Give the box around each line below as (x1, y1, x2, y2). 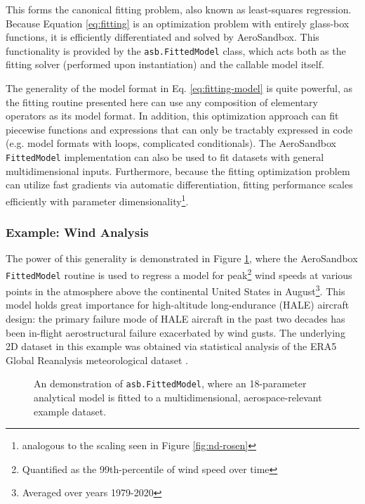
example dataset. (34, 403, 107, 418)
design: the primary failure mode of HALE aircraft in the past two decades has (6, 311, 345, 326)
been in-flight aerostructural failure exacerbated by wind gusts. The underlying (6, 325, 345, 340)
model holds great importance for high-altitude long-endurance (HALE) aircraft (6, 297, 350, 312)
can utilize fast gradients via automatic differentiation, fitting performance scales (6, 177, 353, 192)
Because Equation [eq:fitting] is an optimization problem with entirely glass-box (6, 15, 350, 30)
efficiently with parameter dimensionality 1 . (6, 191, 189, 208)
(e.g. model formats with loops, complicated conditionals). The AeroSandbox (6, 136, 336, 150)
